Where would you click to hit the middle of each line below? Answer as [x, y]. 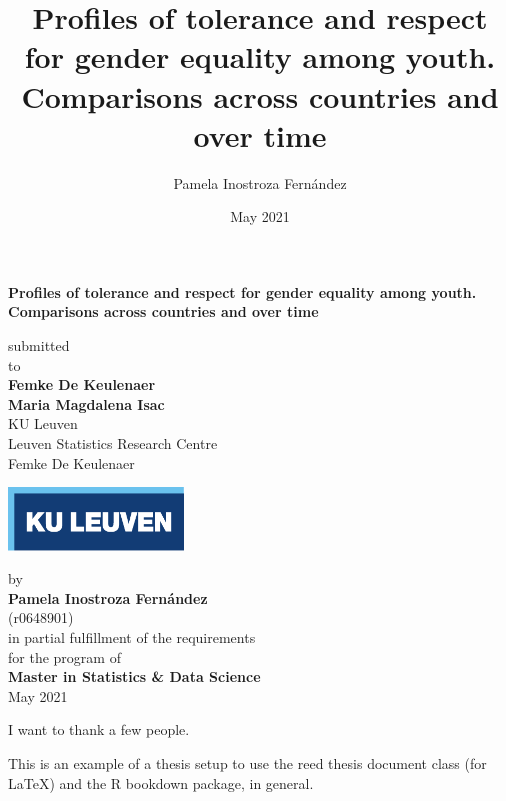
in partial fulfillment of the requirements [132, 637]
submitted [39, 345]
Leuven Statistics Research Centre [113, 443]
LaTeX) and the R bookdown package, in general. [161, 782]
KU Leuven [43, 423]
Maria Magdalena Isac [86, 403]
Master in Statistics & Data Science [134, 676]
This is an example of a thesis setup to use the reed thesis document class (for [247, 762]
